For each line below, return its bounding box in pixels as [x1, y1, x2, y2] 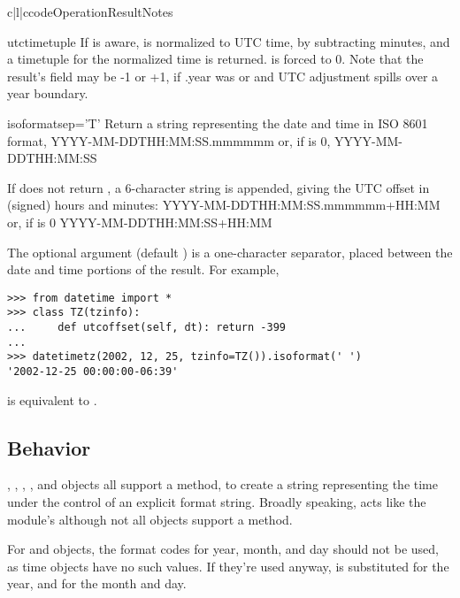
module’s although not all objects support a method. [7, 510, 293, 528]
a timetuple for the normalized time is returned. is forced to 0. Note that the [7, 50, 424, 68]
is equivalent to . [7, 390, 97, 409]
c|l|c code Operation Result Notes [7, 3, 173, 20]
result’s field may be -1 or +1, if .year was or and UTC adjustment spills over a [7, 66, 439, 85]
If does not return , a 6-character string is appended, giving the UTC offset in [7, 178, 430, 196]
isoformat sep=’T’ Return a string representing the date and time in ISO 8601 [7, 113, 428, 132]
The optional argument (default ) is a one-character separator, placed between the [7, 242, 453, 261]
